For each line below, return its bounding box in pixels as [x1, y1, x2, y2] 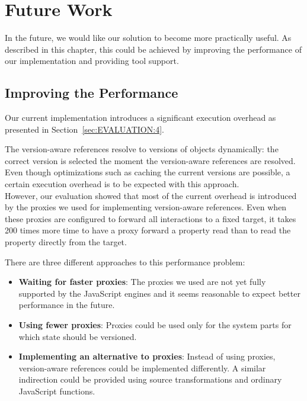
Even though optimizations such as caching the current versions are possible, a [5, 166, 290, 178]
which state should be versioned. [18, 330, 137, 342]
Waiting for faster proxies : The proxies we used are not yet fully [18, 275, 266, 288]
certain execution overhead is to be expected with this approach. [5, 178, 239, 190]
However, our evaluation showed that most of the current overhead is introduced [5, 189, 297, 201]
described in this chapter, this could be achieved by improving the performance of [5, 43, 302, 55]
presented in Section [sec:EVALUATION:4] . [5, 123, 164, 135]
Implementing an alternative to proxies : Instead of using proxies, [18, 350, 276, 362]
